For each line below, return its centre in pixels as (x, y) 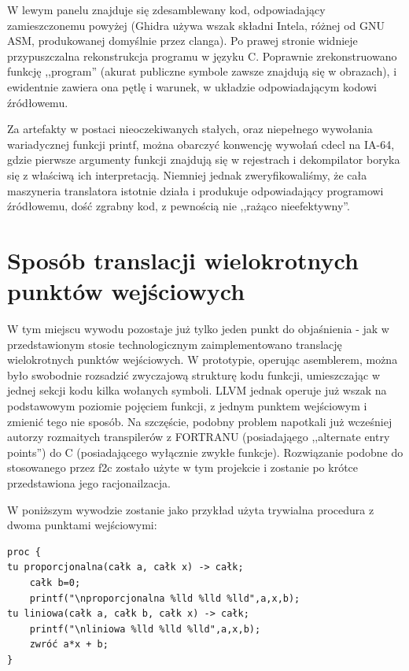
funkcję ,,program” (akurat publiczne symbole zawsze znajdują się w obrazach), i (202, 71)
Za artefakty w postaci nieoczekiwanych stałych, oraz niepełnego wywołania (190, 129)
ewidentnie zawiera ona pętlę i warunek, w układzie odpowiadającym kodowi (192, 86)
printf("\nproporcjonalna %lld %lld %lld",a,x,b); (165, 598)
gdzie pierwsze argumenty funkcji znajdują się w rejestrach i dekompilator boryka (204, 159)
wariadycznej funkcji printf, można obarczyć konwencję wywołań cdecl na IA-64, (201, 144)
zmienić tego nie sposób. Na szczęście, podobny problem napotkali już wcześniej (200, 421)
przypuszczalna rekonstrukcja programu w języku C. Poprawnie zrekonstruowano (202, 56)
